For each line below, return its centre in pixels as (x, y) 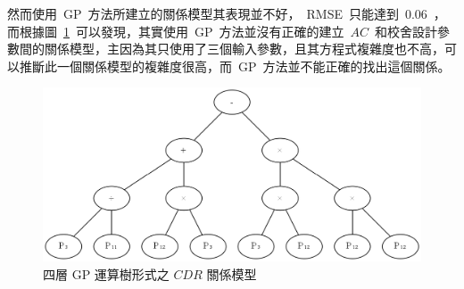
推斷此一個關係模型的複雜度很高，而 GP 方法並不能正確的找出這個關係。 (235, 66)
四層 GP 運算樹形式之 (106, 273)
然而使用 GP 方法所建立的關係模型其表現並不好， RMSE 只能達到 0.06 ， (227, 13)
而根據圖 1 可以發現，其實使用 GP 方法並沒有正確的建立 (176, 31)
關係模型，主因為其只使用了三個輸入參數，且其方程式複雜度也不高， (244, 49)
